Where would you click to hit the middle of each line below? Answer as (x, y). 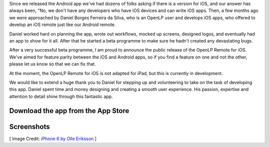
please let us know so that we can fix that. (52, 64)
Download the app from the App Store (69, 111)
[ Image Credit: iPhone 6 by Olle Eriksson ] (53, 138)
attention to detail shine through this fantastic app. (61, 96)
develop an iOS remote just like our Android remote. (62, 24)
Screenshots (29, 127)
